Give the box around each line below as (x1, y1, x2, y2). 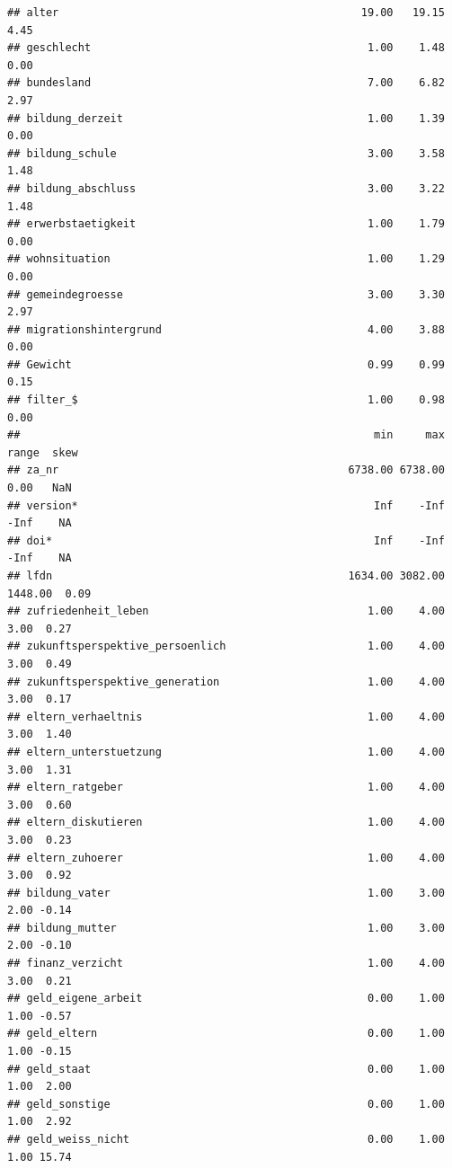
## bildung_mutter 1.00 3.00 (7, 921, 445, 934)
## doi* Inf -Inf (7, 534, 445, 547)
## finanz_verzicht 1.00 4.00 (7, 957, 445, 970)
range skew (7, 446, 78, 459)
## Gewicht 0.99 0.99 (7, 358, 445, 371)
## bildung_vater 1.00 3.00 (7, 886, 445, 899)
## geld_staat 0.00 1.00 (7, 1062, 445, 1075)
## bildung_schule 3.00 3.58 (7, 146, 445, 160)
